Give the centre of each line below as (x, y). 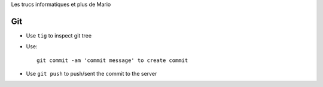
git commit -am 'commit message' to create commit (112, 60)
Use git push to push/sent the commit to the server (92, 74)
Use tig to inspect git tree (59, 35)
